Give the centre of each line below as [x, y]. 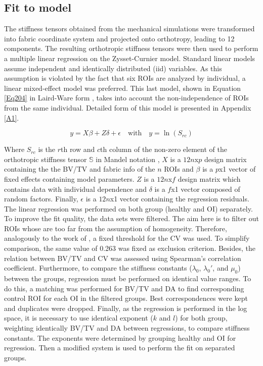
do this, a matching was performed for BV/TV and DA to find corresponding [124, 288]
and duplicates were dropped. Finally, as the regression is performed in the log [126, 308]
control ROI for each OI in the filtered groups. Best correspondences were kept [126, 298]
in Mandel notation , [128, 159]
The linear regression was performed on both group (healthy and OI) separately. [128, 208]
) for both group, [201, 318]
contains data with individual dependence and [76, 189]
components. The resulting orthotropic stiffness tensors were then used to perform [131, 48]
